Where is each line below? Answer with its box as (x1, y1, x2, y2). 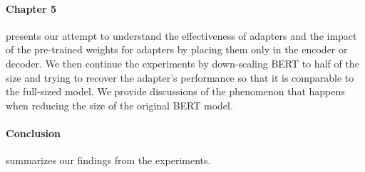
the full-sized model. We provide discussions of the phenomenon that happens (6, 84, 345, 99)
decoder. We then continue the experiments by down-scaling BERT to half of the (6, 55, 359, 70)
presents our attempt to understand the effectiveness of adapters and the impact (6, 28, 357, 43)
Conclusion (6, 125, 61, 140)
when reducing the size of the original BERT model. (6, 97, 233, 112)
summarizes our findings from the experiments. (6, 153, 211, 168)
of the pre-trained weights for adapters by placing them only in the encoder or (6, 42, 348, 57)
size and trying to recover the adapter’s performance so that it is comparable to (6, 70, 354, 85)
